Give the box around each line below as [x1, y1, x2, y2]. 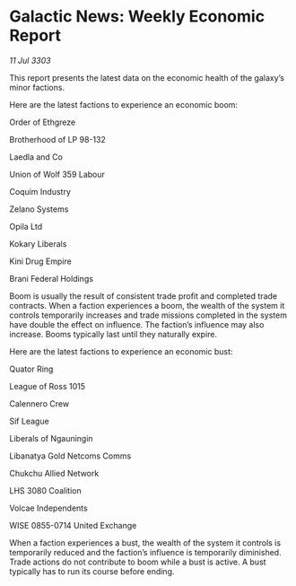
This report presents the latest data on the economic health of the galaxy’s [9, 72, 285, 83]
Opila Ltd [9, 221, 43, 232]
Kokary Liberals [9, 238, 67, 249]
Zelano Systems [9, 204, 69, 214]
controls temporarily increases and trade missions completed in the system [9, 310, 287, 320]
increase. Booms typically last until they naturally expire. [9, 328, 218, 339]
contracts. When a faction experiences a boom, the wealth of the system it [9, 300, 285, 310]
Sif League [9, 415, 49, 426]
